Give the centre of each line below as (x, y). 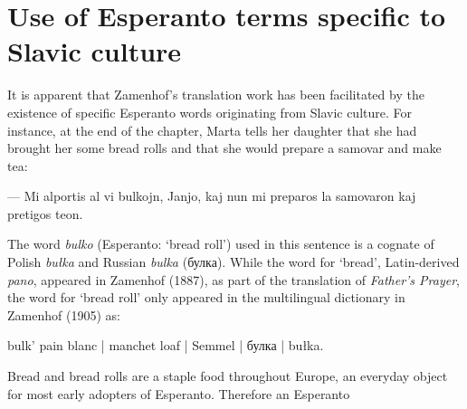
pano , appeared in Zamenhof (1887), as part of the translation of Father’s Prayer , (234, 279)
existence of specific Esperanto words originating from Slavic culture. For (210, 112)
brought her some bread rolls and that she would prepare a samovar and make (224, 148)
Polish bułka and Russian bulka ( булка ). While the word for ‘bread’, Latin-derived (233, 262)
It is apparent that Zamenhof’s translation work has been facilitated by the (216, 95)
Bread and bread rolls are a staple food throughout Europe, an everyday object (228, 376)
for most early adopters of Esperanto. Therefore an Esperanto (179, 393)
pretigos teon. (45, 213)
